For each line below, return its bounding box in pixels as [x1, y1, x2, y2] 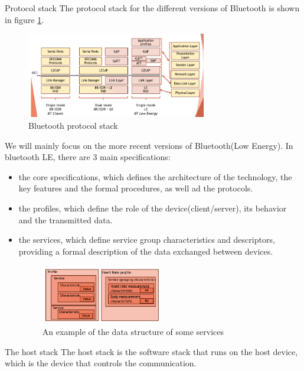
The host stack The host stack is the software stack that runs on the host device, [5, 345, 298, 357]
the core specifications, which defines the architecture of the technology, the [18, 170, 292, 183]
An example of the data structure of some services [42, 326, 224, 338]
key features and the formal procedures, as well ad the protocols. [18, 182, 253, 194]
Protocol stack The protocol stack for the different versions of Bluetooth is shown [5, 2, 300, 14]
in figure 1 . [5, 13, 44, 25]
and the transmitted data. [18, 213, 113, 226]
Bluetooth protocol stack [28, 119, 118, 132]
